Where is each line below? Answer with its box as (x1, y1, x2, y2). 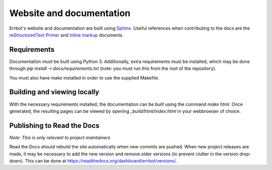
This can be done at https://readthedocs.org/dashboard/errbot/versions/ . (25, 158, 177, 163)
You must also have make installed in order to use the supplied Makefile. (9, 74, 160, 80)
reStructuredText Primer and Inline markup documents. (9, 32, 124, 38)
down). (9, 158, 24, 163)
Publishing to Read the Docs (9, 121, 100, 130)
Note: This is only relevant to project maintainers (9, 134, 111, 140)
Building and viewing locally (9, 88, 99, 97)
